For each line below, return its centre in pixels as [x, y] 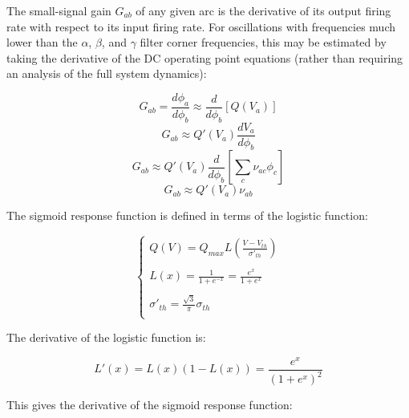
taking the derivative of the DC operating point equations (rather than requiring [205, 57]
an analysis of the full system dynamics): [107, 73]
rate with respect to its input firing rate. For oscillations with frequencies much [201, 26]
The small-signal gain [59, 10]
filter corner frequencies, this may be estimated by [263, 42]
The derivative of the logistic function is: [106, 337]
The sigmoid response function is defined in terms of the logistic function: [187, 215]
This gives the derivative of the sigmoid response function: [150, 405]
